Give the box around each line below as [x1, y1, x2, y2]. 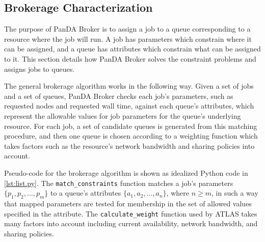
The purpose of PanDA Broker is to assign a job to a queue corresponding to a [4, 23, 251, 34]
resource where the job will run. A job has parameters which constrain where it [4, 33, 252, 44]
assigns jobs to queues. [4, 63, 75, 74]
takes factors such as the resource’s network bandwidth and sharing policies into [4, 140, 255, 151]
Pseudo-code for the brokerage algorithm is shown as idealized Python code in [4, 167, 248, 178]
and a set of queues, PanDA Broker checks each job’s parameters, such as [4, 90, 233, 101]
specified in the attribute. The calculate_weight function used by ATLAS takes [4, 208, 257, 219]
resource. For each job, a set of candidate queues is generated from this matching [4, 120, 257, 131]
